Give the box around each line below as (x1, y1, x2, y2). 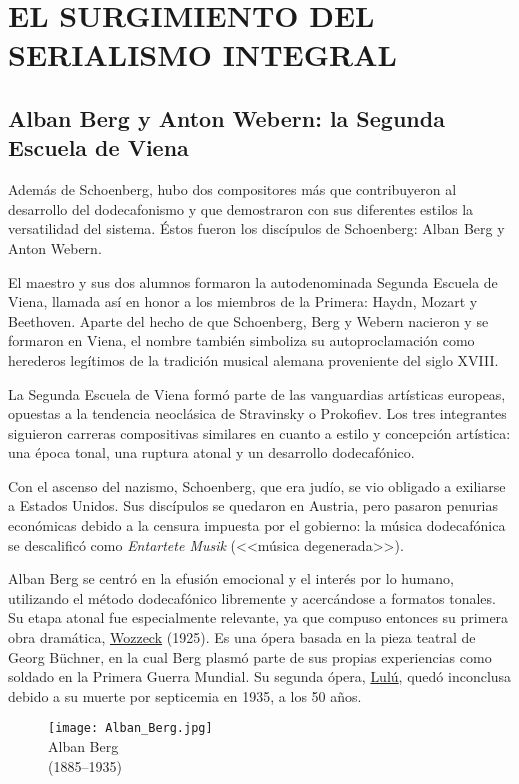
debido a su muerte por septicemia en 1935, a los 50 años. (8, 685, 362, 706)
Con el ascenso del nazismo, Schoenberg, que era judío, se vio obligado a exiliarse (8, 475, 506, 496)
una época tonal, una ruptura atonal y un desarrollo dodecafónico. (8, 442, 415, 463)
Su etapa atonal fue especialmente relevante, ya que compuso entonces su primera (8, 607, 509, 628)
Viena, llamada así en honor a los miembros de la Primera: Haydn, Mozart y (8, 291, 478, 312)
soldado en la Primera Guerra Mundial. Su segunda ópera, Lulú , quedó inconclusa (8, 666, 512, 687)
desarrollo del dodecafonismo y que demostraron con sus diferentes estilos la (8, 198, 474, 219)
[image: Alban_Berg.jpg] (48, 721, 213, 736)
